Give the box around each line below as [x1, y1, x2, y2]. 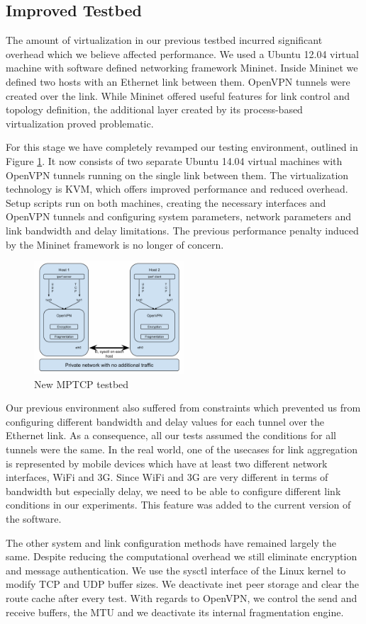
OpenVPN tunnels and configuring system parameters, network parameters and [6, 209, 351, 224]
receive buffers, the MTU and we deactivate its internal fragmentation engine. [6, 604, 344, 619]
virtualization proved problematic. [6, 115, 154, 130]
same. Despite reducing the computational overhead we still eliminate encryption [6, 549, 357, 564]
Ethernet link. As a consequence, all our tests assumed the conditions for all [6, 428, 336, 443]
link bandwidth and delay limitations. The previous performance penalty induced [6, 222, 359, 237]
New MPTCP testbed [34, 376, 129, 391]
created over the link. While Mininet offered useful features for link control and [6, 88, 350, 103]
